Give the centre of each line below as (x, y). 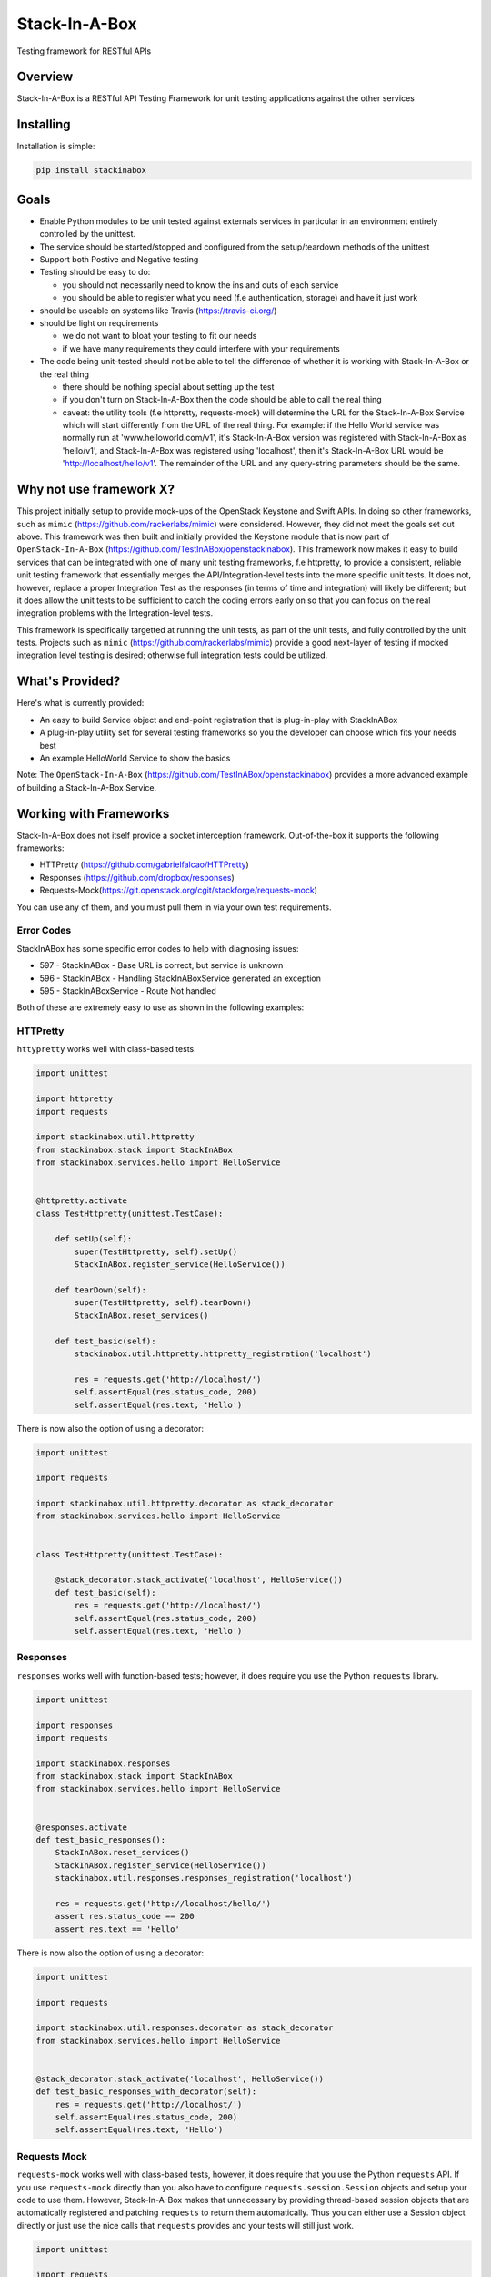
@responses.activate (81, 1827)
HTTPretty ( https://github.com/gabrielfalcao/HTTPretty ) (144, 864)
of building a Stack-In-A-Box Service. (87, 787)
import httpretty (75, 1099)
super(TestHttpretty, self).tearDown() (163, 1303)
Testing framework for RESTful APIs (84, 51)
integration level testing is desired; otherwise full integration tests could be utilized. (172, 655)
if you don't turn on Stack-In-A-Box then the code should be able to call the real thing (222, 400)
